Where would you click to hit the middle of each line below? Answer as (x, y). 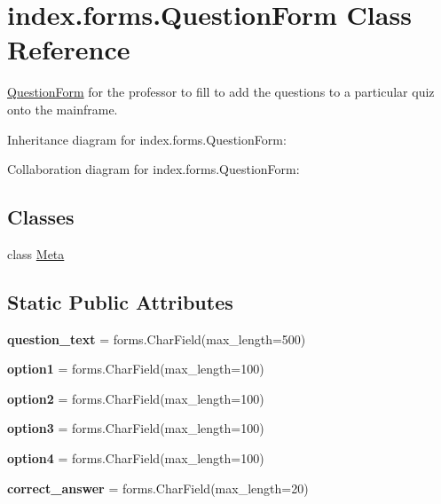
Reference (69, 49)
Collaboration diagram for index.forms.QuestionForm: (154, 169)
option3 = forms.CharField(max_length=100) (136, 428)
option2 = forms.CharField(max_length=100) (136, 398)
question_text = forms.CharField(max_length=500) (157, 339)
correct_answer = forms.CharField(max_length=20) (158, 488)
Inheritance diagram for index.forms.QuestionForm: (147, 139)
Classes (41, 217)
